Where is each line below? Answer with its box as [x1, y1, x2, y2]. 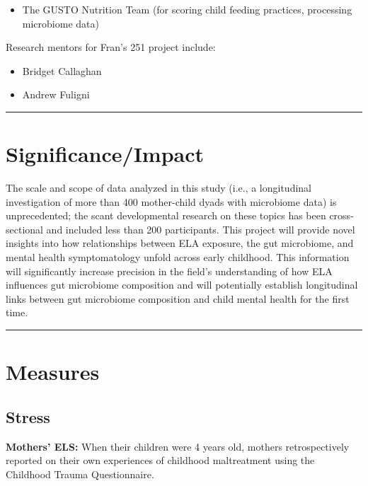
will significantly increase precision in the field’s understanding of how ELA [6, 263, 333, 278]
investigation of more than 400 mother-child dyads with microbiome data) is [6, 194, 337, 209]
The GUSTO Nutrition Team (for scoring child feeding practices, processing [22, 2, 352, 16]
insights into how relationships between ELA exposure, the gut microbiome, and [6, 236, 354, 250]
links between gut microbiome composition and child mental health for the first [6, 291, 350, 306]
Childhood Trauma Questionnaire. [6, 466, 154, 481]
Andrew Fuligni [22, 87, 90, 102]
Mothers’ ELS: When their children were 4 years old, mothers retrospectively [6, 439, 350, 453]
